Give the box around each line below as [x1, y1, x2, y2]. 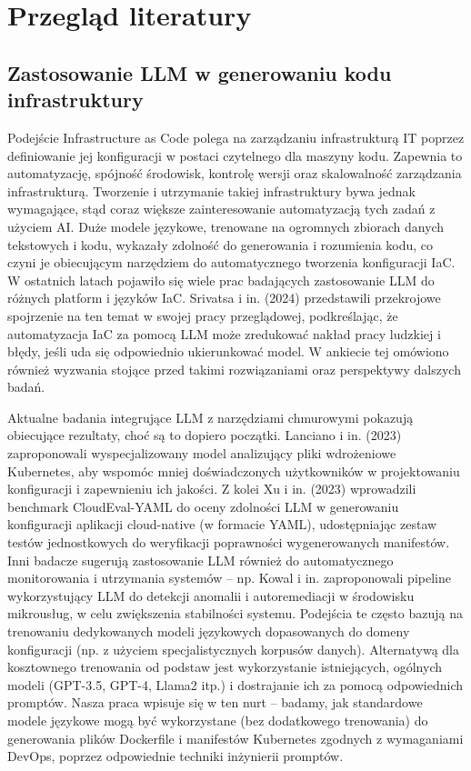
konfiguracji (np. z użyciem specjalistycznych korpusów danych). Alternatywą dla [7, 639, 459, 658]
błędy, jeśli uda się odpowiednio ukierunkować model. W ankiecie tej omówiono [7, 342, 449, 361]
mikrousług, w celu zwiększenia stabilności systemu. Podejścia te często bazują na [7, 604, 463, 623]
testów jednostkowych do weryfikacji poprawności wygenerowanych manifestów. [7, 533, 450, 552]
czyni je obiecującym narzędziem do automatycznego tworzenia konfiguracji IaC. [7, 253, 456, 272]
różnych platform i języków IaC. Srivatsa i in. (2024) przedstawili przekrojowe [7, 288, 441, 307]
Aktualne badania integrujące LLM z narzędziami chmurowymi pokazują [7, 407, 414, 426]
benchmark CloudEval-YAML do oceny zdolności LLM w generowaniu [7, 496, 399, 516]
